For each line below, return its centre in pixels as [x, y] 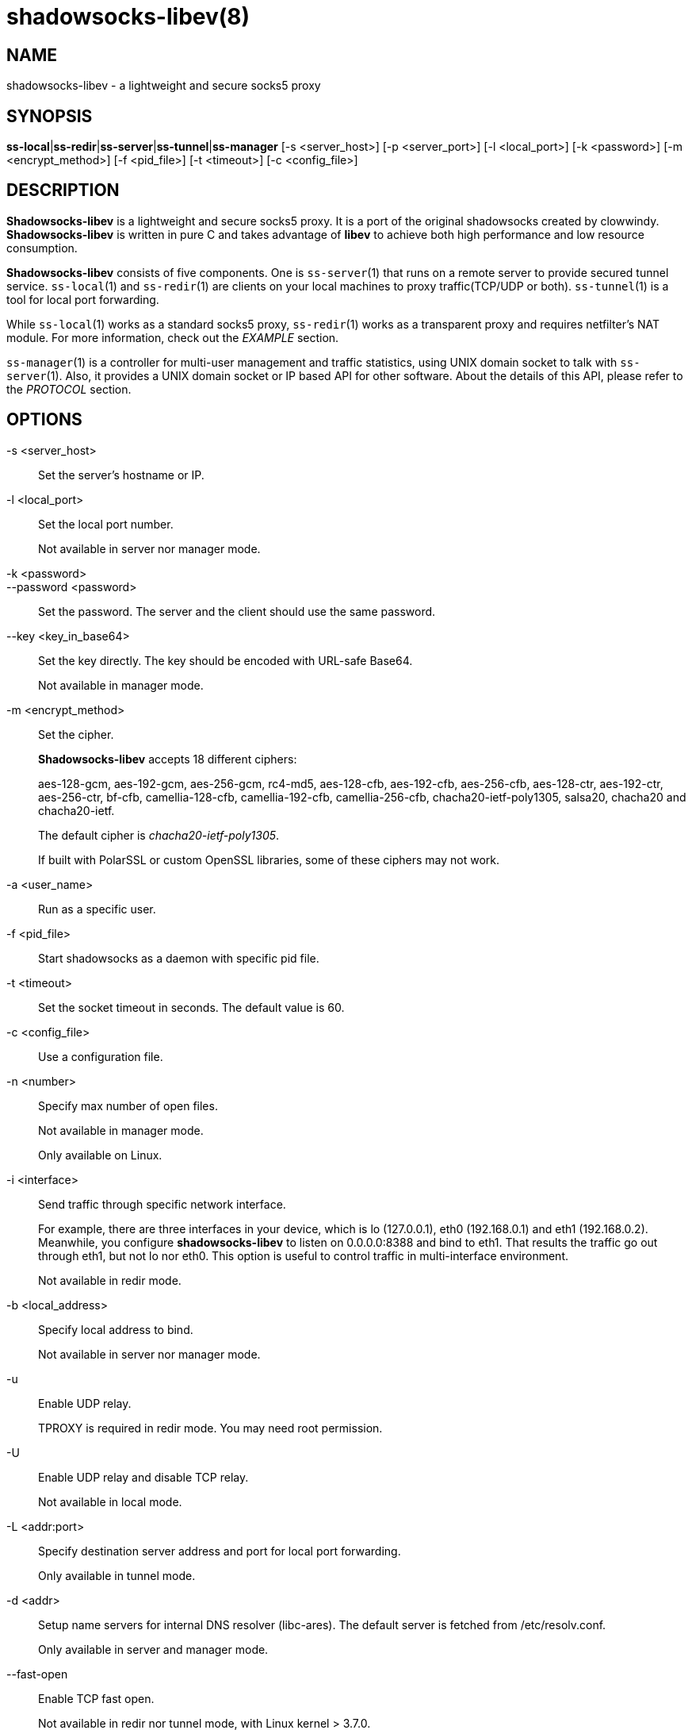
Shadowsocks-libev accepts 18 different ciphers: [168, 759]
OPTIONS [44, 420]
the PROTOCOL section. [69, 389]
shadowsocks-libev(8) [128, 17]
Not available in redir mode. [110, 1280]
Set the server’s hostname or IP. [121, 475]
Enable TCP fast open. [96, 1698]
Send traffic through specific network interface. [162, 1204]
